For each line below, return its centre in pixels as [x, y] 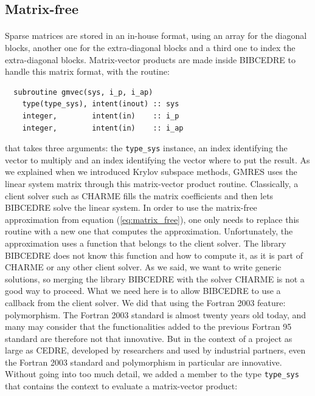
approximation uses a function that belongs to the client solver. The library [146, 243]
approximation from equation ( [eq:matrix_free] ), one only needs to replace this [152, 219]
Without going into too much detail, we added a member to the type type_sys [152, 374]
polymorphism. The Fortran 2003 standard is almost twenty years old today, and [156, 314]
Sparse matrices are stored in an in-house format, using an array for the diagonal [156, 36]
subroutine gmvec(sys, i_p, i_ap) [83, 92]
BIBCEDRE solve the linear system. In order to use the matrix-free [131, 207]
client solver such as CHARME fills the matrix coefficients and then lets [139, 195]
